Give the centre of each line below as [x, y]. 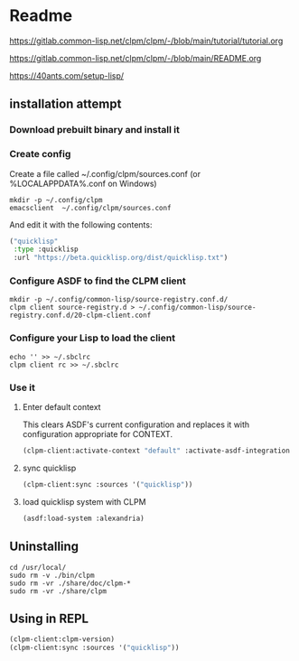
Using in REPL [49, 618]
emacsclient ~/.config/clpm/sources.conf [90, 208]
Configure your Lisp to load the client [93, 338]
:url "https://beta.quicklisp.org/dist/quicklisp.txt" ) [121, 258]
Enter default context [61, 407]
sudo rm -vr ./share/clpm [58, 591]
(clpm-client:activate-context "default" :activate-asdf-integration [156, 451]
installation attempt [65, 104]
